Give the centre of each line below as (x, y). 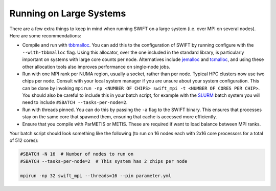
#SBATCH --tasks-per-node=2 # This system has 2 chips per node (104, 161)
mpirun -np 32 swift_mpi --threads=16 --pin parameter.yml (96, 176)
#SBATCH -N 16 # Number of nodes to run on (77, 154)
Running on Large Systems (68, 13)
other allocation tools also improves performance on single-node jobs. (96, 67)
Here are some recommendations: (45, 35)
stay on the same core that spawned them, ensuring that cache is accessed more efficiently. (120, 117)
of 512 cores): (24, 140)
